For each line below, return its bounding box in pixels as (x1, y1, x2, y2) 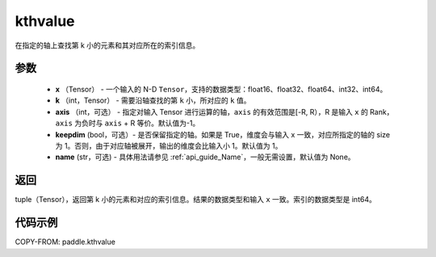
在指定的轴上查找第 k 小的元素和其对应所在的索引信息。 (15, 40, 200, 50)
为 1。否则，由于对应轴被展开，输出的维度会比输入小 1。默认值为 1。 (55, 141, 283, 150)
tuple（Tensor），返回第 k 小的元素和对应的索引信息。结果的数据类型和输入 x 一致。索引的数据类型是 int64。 (15, 195, 377, 204)
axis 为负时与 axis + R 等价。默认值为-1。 (55, 118, 200, 128)
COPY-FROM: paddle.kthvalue (15, 237, 116, 246)
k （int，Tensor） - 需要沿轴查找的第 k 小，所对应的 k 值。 (55, 95, 251, 105)
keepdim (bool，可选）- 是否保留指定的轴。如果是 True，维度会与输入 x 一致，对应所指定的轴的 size (55, 129, 391, 139)
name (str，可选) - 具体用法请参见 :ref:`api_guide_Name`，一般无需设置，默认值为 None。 (55, 152, 355, 162)
